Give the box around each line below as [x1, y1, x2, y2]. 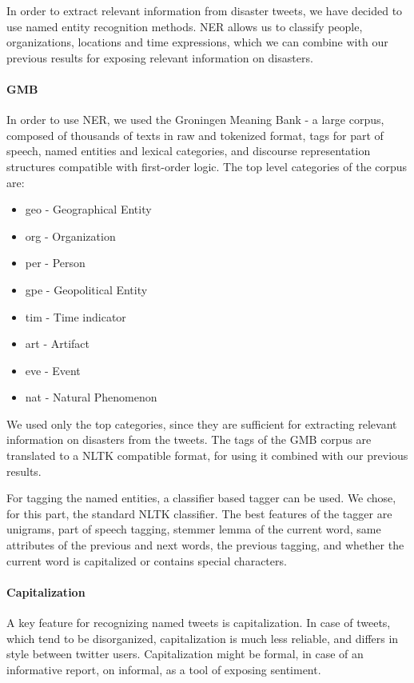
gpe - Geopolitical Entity [25, 281, 148, 298]
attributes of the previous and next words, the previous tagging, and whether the [6, 537, 404, 553]
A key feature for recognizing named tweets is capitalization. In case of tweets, [6, 614, 391, 631]
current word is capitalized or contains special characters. [6, 552, 287, 569]
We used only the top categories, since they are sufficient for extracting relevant [6, 415, 397, 432]
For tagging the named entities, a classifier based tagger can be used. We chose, [6, 489, 396, 506]
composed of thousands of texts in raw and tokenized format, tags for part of [6, 126, 384, 143]
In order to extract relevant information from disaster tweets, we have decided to [6, 2, 403, 18]
